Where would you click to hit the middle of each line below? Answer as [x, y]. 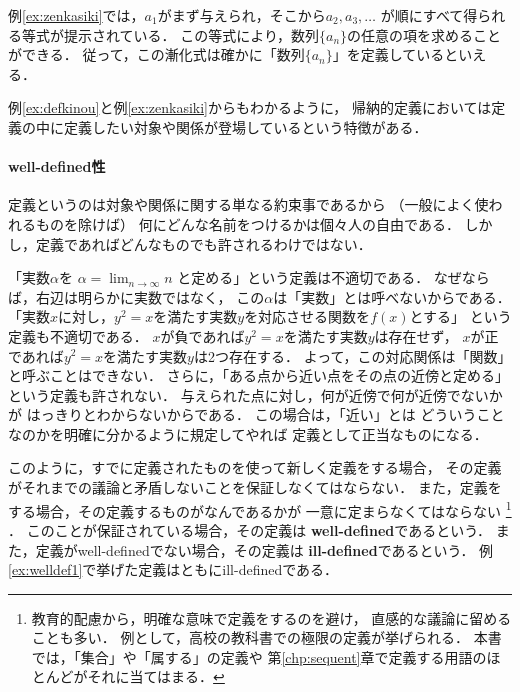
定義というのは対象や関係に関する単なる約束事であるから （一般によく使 [248, 204]
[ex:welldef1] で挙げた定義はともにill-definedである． [173, 569]
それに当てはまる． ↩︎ [156, 676]
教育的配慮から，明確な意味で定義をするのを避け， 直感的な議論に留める [271, 617]
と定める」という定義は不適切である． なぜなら [333, 277]
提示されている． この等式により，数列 [191, 34]
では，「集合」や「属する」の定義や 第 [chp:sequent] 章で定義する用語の [259, 656]
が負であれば [202, 335]
